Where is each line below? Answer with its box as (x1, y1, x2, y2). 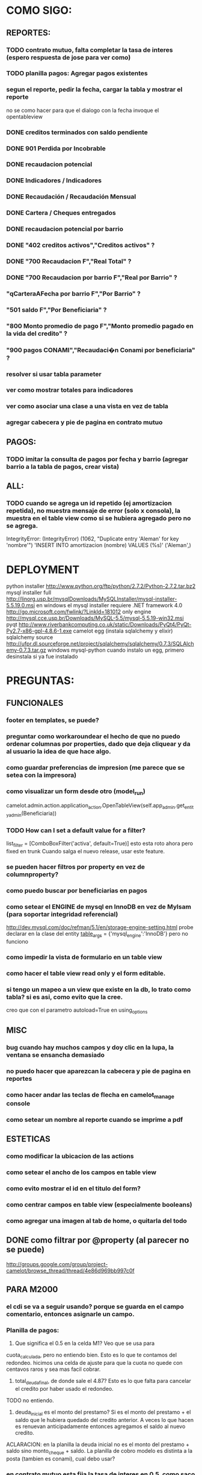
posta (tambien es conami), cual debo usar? (6, 1455, 115, 1462)
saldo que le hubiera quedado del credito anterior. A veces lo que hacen (14, 1416, 194, 1423)
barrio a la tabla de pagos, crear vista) (6, 462, 119, 471)
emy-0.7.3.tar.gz (6, 646, 46, 654)
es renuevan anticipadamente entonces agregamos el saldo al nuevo (14, 1423, 186, 1430)
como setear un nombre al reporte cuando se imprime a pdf (6, 1116, 183, 1124)
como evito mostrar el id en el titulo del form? (6, 1184, 141, 1193)
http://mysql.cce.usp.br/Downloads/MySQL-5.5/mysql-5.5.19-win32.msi (6, 614, 185, 622)
